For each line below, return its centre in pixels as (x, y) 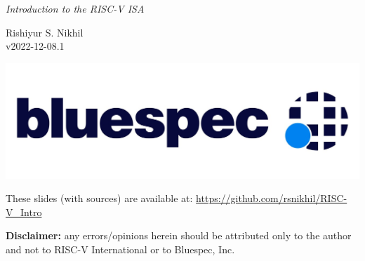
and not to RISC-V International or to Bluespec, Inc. (120, 249)
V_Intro (24, 212)
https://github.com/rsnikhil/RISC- (272, 198)
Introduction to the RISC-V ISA (75, 8)
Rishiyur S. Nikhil (45, 32)
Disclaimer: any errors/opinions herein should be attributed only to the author (179, 235)
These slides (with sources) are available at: (99, 198)
